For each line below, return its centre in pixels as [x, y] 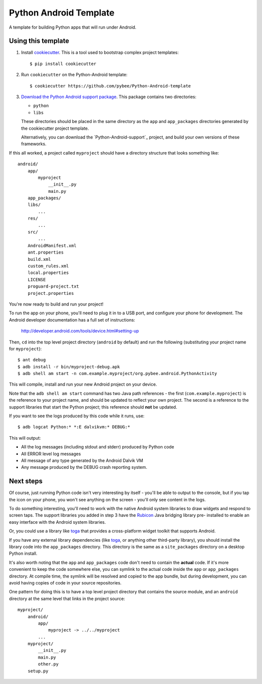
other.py [48, 664]
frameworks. [34, 144]
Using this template [39, 41]
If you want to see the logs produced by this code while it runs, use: [77, 416]
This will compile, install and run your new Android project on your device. [83, 384]
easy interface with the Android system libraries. [57, 522]
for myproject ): [25, 349]
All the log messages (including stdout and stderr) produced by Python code [98, 447]
